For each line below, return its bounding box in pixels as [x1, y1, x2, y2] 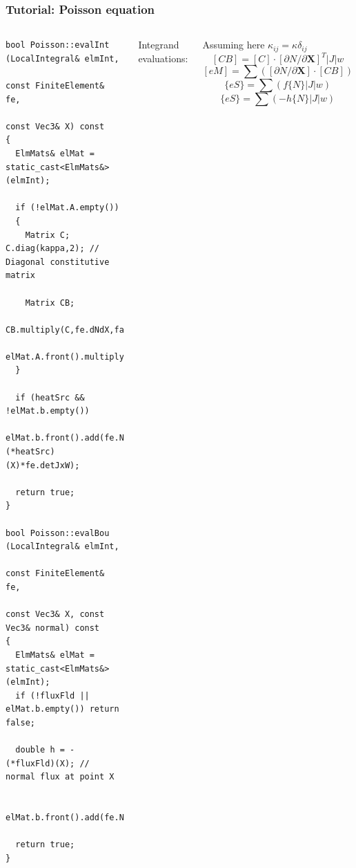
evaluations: [138, 50, 188, 65]
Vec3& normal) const [6, 622, 100, 633]
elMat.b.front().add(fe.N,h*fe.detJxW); [6, 813, 194, 823]
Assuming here [202, 37, 265, 52]
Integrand [138, 37, 179, 52]
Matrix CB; [25, 297, 75, 308]
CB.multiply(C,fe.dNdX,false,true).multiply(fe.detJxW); [6, 324, 273, 335]
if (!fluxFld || [15, 690, 90, 701]
